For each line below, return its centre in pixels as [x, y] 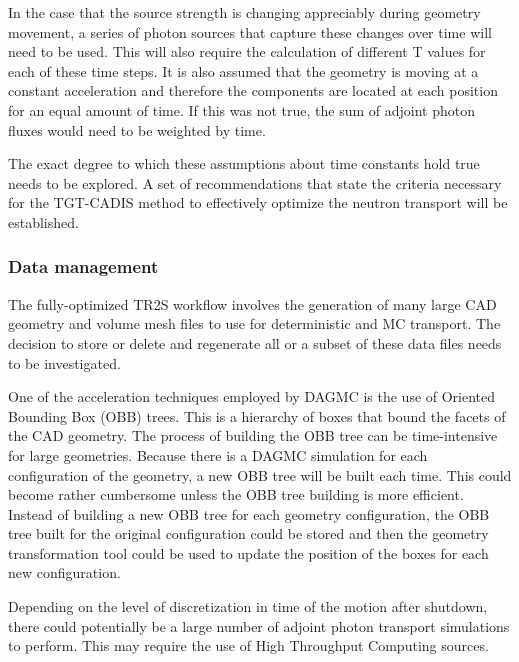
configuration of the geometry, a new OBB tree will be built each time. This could [260, 474]
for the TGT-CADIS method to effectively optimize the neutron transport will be [258, 202]
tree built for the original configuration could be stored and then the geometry [248, 533]
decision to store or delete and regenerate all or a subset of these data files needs [255, 342]
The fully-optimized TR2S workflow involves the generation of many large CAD [252, 303]
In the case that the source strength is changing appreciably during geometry [244, 12]
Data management [83, 266]
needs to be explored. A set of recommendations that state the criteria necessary [255, 182]
